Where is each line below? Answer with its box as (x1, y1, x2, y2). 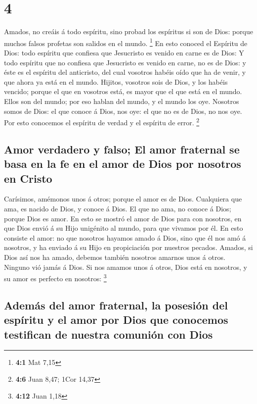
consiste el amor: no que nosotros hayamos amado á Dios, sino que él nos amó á (4, 232, 246, 243)
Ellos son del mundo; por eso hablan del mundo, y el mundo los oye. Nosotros (4, 96, 239, 106)
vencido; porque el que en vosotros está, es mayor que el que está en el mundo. (4, 86, 242, 97)
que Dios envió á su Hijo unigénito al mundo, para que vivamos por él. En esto (4, 223, 243, 233)
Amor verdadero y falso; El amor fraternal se (4, 141, 240, 156)
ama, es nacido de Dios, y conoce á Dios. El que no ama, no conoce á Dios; (4, 203, 231, 213)
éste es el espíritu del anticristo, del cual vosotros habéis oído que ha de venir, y (4, 67, 246, 77)
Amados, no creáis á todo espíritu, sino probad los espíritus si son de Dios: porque (4, 26, 253, 37)
